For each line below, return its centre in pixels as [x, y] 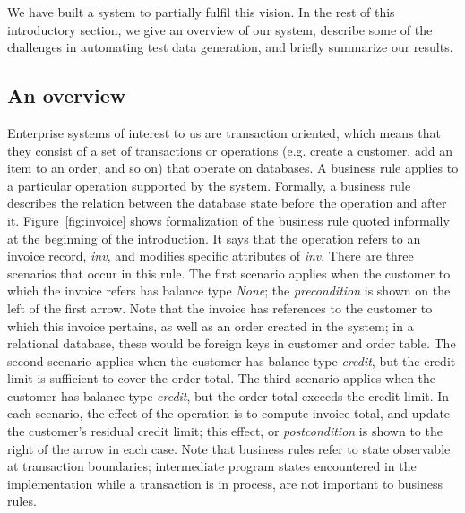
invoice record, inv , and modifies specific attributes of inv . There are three [211, 256]
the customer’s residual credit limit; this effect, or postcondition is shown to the [225, 431]
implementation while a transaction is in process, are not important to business [225, 483]
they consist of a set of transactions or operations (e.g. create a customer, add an [230, 150]
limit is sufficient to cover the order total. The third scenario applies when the [222, 378]
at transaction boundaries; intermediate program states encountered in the [212, 466]
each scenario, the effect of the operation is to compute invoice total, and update [229, 413]
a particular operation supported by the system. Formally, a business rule [209, 185]
